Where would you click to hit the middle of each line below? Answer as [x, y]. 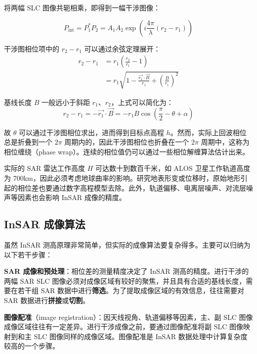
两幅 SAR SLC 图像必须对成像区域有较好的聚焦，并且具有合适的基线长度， [125, 280]
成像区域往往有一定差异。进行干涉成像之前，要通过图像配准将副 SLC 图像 [124, 327]
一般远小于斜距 [65, 102]
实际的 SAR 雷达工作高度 [44, 168]
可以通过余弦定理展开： [122, 48]
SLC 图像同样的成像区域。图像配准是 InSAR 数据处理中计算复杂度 [141, 336]
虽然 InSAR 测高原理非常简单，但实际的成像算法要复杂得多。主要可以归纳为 [127, 244]
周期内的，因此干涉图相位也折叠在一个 [127, 142]
